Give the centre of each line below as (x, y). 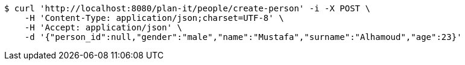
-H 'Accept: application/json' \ (103, 27)
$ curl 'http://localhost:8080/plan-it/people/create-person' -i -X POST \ (187, 8)
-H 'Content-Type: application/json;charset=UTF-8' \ (154, 18)
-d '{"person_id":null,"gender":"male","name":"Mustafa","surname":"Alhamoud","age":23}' (243, 37)
